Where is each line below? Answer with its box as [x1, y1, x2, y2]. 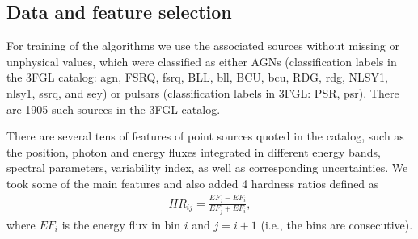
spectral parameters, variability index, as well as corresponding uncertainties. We [6, 159, 408, 176]
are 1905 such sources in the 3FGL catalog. [6, 100, 221, 117]
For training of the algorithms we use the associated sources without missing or [6, 37, 399, 54]
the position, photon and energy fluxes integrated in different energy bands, [6, 143, 381, 160]
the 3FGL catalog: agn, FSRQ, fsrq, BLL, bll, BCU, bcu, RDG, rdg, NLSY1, [6, 69, 388, 86]
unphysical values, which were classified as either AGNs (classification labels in [6, 52, 397, 69]
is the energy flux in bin [61, 216, 181, 233]
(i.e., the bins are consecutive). [260, 216, 413, 233]
